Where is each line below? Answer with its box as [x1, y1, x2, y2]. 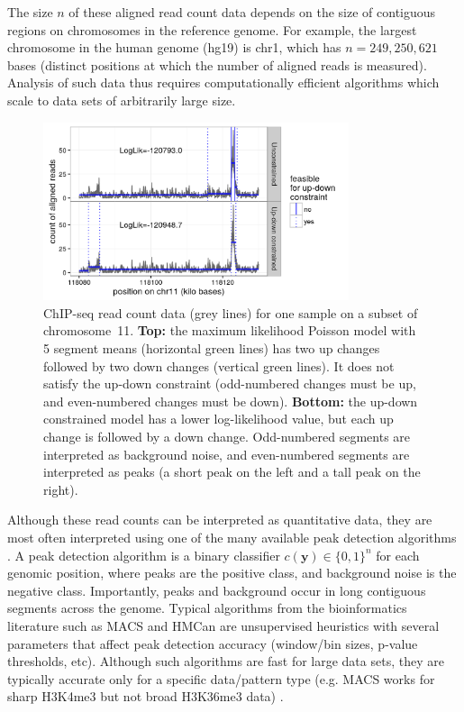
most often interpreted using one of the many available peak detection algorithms [7, 528, 457, 547]
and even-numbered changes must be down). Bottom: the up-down [43, 391, 418, 410]
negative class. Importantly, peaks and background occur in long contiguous [7, 580, 426, 599]
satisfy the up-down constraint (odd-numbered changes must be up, [43, 374, 416, 393]
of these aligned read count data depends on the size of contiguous [68, 3, 436, 21]
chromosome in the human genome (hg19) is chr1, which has [7, 38, 341, 57]
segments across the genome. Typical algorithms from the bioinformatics [7, 598, 407, 617]
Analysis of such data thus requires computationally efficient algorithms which [7, 73, 440, 92]
